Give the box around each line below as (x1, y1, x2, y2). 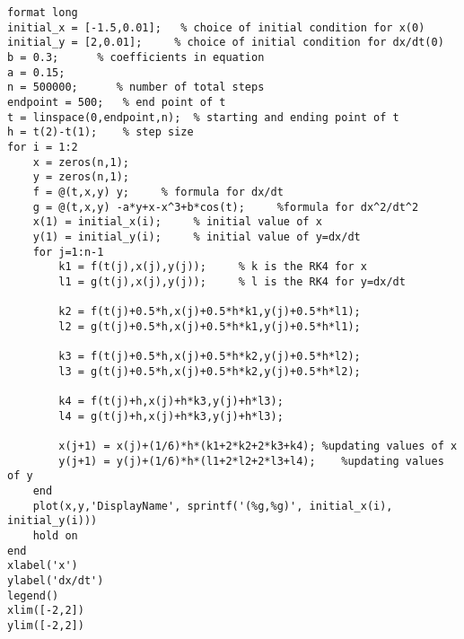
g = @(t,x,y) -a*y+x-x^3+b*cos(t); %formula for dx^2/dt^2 (32, 200, 419, 214)
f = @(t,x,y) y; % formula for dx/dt (32, 185, 284, 198)
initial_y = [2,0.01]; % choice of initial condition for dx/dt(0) (7, 36, 444, 49)
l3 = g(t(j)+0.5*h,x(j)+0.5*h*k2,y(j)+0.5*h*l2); (58, 364, 361, 378)
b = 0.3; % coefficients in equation (7, 50, 265, 64)
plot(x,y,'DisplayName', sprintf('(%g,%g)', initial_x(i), (32, 499, 393, 512)
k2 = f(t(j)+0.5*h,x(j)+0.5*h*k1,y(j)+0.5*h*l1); (58, 305, 361, 319)
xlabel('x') (7, 559, 78, 573)
